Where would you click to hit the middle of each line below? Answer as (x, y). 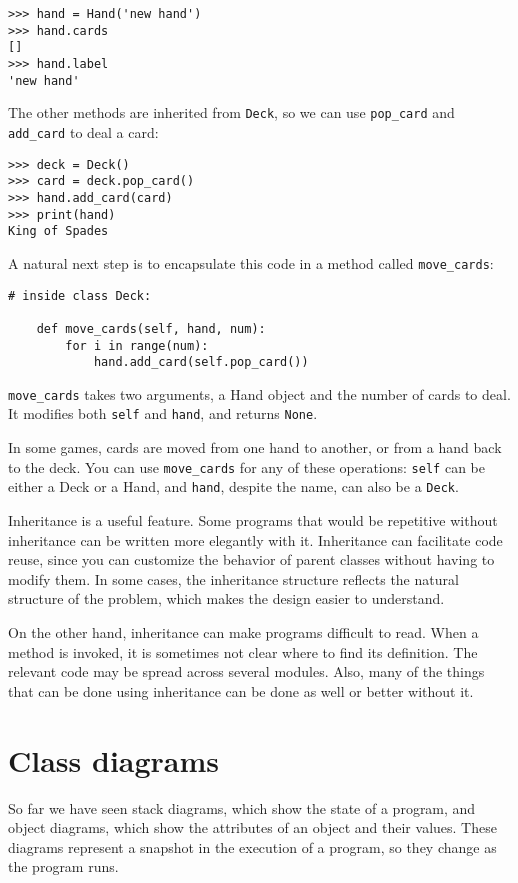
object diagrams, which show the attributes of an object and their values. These (252, 827)
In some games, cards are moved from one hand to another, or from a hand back (255, 447)
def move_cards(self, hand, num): (151, 328)
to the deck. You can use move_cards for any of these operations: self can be (246, 466)
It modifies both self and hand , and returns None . (163, 413)
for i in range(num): (137, 345)
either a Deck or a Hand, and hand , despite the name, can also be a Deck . (233, 486)
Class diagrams (114, 759)
